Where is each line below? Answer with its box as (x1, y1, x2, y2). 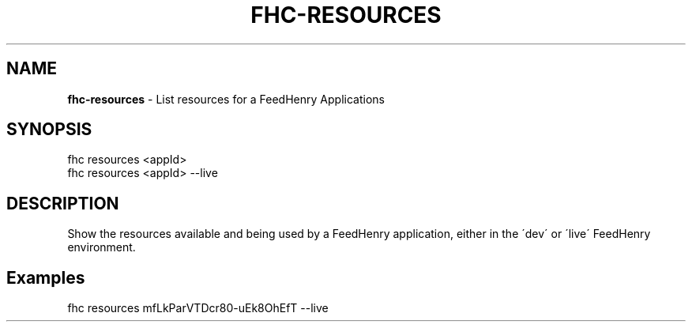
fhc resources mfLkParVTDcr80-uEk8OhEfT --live (67, 301, 329, 315)
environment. (67, 240, 136, 254)
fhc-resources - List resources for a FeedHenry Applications (67, 92, 385, 106)
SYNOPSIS (6, 119, 92, 140)
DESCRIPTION (6, 193, 119, 213)
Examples (6, 267, 85, 288)
